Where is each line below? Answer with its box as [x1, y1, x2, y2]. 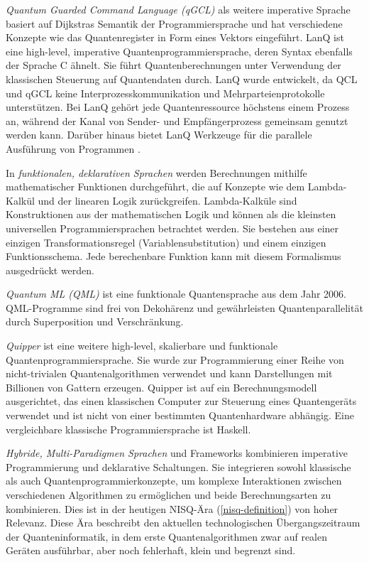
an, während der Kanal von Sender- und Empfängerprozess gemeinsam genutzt [6, 113, 348, 128]
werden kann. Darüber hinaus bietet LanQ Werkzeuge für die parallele [6, 127, 312, 142]
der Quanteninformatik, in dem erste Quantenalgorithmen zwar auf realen [6, 529, 328, 544]
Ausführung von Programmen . [6, 141, 141, 156]
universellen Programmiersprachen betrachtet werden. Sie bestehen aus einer [6, 220, 339, 235]
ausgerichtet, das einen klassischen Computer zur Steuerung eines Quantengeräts [6, 394, 357, 409]
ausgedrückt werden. [6, 262, 94, 277]
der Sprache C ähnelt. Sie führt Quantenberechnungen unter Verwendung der [6, 58, 341, 72]
